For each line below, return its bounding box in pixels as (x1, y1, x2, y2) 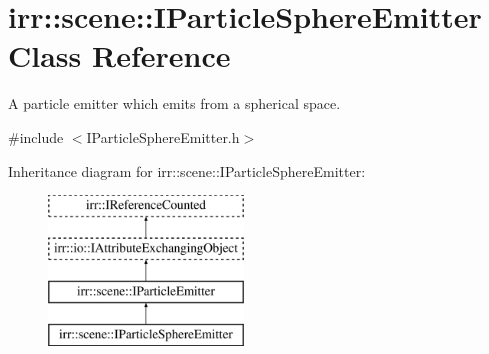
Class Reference (8, 35, 231, 76)
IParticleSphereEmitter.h (86, 126, 240, 147)
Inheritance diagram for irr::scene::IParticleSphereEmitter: (8, 160, 366, 181)
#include (8, 126, 64, 147)
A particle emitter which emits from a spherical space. (8, 93, 341, 114)
